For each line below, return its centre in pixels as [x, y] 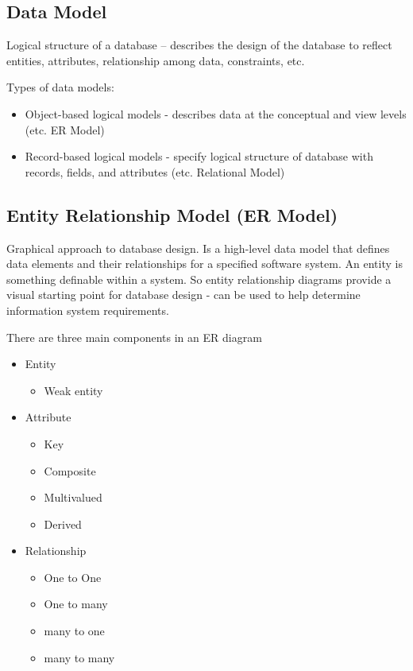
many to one [74, 631]
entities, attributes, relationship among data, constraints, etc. [156, 60]
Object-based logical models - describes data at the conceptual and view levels [216, 113]
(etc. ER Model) [65, 129]
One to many [76, 604]
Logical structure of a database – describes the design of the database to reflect [199, 45]
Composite [70, 470]
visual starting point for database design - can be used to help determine [183, 295]
